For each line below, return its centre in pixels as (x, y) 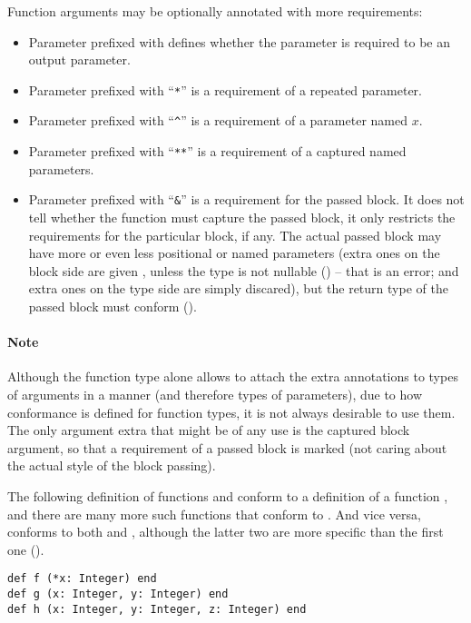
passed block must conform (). (113, 306)
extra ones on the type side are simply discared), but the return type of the (238, 288)
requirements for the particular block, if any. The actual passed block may (235, 235)
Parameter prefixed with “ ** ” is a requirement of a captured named (217, 151)
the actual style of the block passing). (112, 465)
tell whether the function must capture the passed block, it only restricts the (242, 217)
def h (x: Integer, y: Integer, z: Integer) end (157, 609)
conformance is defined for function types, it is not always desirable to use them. (231, 412)
